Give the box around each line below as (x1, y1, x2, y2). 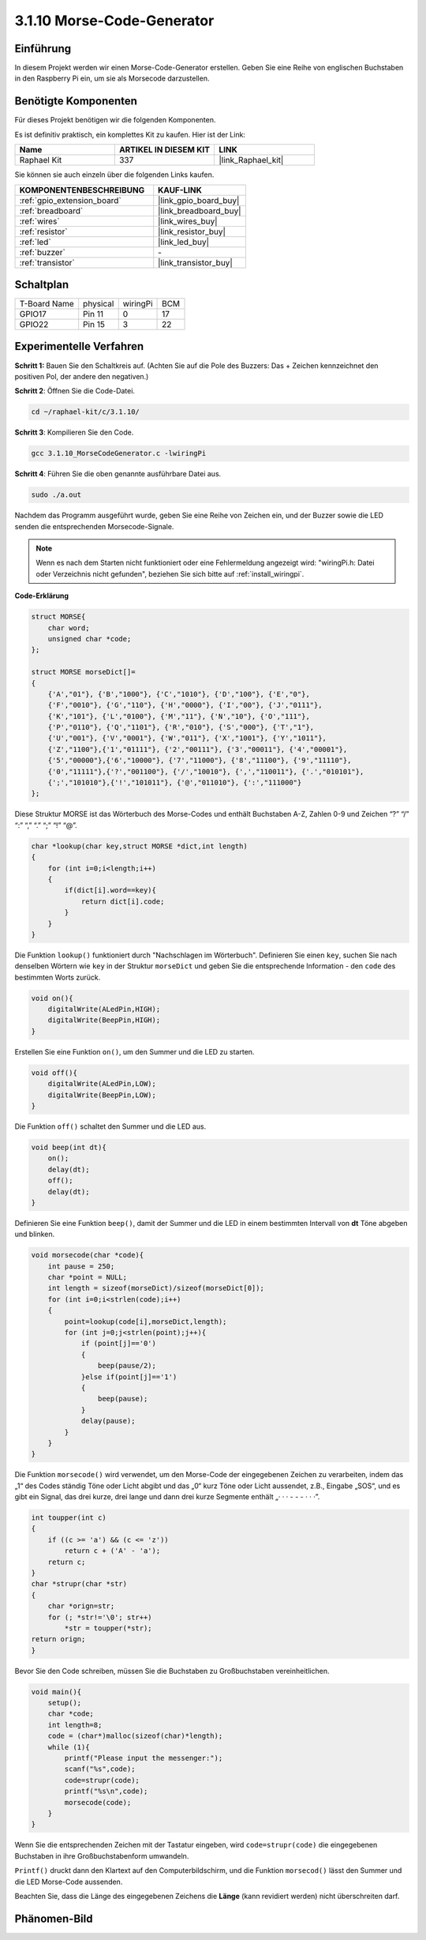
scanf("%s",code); (64, 1765, 136, 1773)
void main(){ (31, 1687, 82, 1696)
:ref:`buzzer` (19, 246, 66, 258)
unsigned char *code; (47, 634, 132, 643)
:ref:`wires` (19, 216, 60, 227)
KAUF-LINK (158, 184, 203, 195)
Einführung (14, 42, 71, 55)
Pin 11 (83, 309, 104, 320)
